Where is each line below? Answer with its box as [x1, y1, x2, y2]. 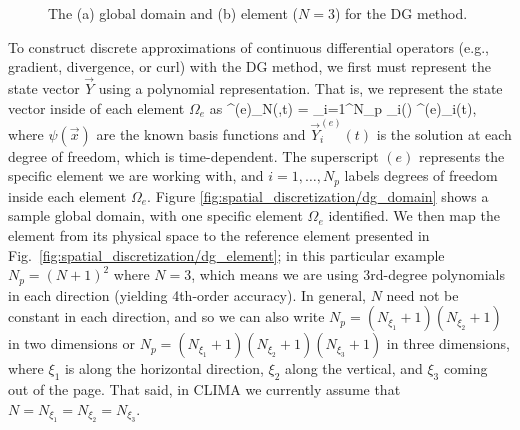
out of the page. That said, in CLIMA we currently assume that [8, 379, 401, 400]
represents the [418, 145, 505, 166]
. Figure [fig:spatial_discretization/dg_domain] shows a [147, 185, 489, 206]
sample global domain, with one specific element [8, 205, 303, 226]
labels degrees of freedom [344, 165, 498, 186]
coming [443, 358, 488, 379]
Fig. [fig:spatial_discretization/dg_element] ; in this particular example [8, 244, 445, 265]
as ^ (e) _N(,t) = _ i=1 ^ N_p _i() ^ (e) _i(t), [209, 97, 477, 118]
